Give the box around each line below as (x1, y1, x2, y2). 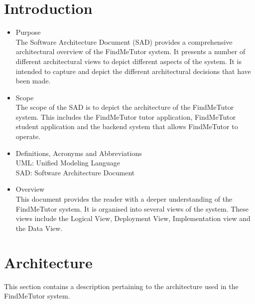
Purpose (15, 27, 41, 37)
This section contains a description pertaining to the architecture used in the (4, 281, 239, 291)
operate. (15, 131, 41, 142)
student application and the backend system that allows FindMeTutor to (15, 121, 238, 132)
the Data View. (15, 223, 63, 233)
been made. (15, 76, 51, 86)
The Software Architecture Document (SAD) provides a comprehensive (15, 36, 233, 47)
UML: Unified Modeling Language (15, 157, 121, 168)
